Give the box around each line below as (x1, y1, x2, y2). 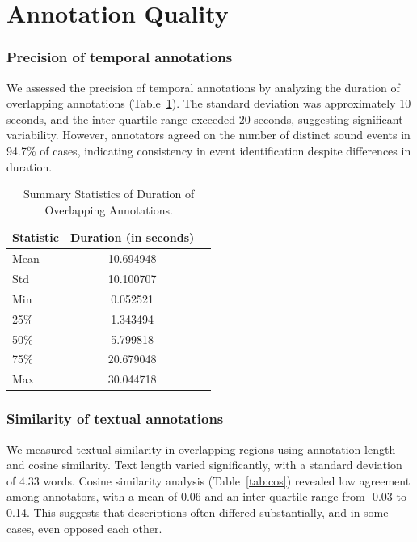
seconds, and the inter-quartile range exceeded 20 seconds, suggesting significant (6, 110, 403, 127)
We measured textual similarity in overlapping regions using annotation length (6, 440, 396, 457)
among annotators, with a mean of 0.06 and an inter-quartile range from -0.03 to (6, 488, 406, 505)
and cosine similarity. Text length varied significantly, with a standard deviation (6, 456, 402, 473)
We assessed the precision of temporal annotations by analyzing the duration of (6, 78, 400, 95)
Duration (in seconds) (70, 229, 195, 246)
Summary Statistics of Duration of (23, 185, 195, 202)
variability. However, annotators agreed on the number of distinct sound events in (6, 126, 411, 143)
